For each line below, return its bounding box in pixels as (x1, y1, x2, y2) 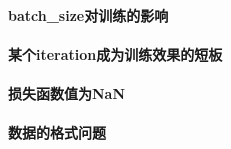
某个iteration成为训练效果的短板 (8, 43, 223, 64)
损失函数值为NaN (8, 82, 126, 103)
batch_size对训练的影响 (8, 4, 169, 25)
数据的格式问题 (8, 122, 106, 143)
